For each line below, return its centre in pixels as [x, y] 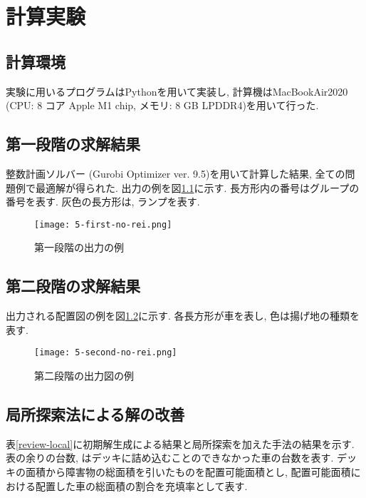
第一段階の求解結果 [73, 144]
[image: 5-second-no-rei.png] [106, 353]
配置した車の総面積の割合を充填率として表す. [141, 486]
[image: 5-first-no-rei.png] [103, 224]
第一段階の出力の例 [79, 247]
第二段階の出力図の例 [84, 376]
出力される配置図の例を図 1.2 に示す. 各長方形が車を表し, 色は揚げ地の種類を [183, 316]
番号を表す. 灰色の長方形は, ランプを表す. [103, 202]
